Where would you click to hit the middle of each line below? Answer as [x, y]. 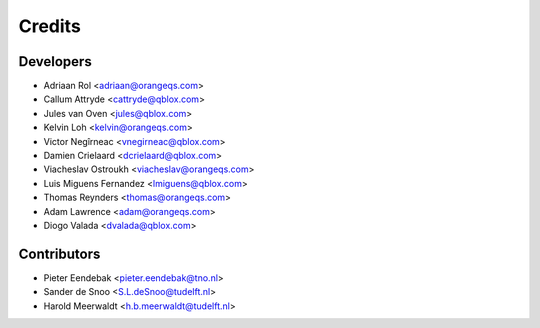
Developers [55, 61]
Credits [50, 26]
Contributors [59, 253]
